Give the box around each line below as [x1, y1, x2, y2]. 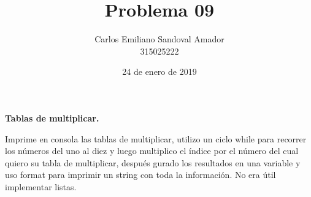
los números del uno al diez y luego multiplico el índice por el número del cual [5, 144, 299, 157]
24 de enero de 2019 [122, 65, 197, 78]
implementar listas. [5, 180, 77, 193]
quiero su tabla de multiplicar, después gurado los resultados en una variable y [5, 156, 301, 169]
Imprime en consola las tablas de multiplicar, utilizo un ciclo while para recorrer [5, 132, 307, 145]
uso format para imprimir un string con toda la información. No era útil [5, 168, 276, 181]
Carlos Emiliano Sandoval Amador [94, 33, 225, 45]
